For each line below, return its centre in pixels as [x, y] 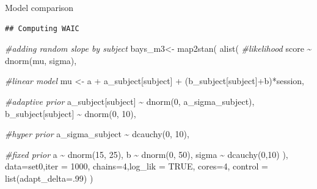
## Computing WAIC [42, 28]
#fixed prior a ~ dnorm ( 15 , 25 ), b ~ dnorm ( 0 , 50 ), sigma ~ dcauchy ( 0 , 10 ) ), [147, 154]
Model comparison [39, 7]
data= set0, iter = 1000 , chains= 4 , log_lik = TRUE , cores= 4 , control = [137, 166]
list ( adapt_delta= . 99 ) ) [49, 178]
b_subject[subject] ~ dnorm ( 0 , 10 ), [71, 113]
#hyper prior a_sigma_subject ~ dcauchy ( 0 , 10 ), [97, 134]
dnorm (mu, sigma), [41, 60]
